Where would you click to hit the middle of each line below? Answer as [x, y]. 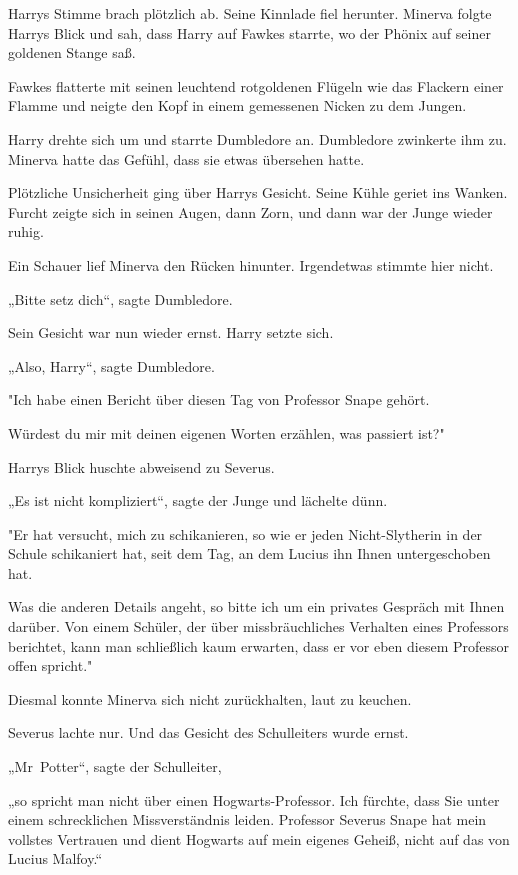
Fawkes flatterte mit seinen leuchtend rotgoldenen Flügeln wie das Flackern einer [256, 85]
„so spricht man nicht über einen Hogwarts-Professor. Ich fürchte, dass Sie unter [254, 799]
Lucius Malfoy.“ [55, 858]
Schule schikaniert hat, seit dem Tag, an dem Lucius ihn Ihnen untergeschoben [249, 553]
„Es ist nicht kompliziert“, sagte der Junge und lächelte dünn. [198, 500]
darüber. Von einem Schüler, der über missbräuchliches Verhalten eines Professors [258, 626]
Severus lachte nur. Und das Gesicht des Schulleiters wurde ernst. [208, 732]
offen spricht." [50, 665]
